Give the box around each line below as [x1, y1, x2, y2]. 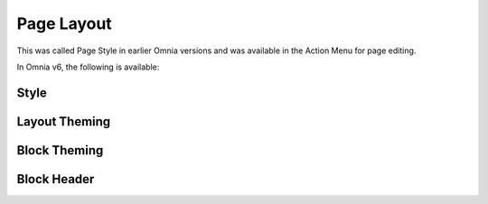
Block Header [16, 172, 95, 187]
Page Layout [16, 14, 112, 33]
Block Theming [16, 143, 104, 158]
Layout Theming [16, 114, 111, 129]
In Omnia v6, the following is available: [16, 61, 160, 72]
